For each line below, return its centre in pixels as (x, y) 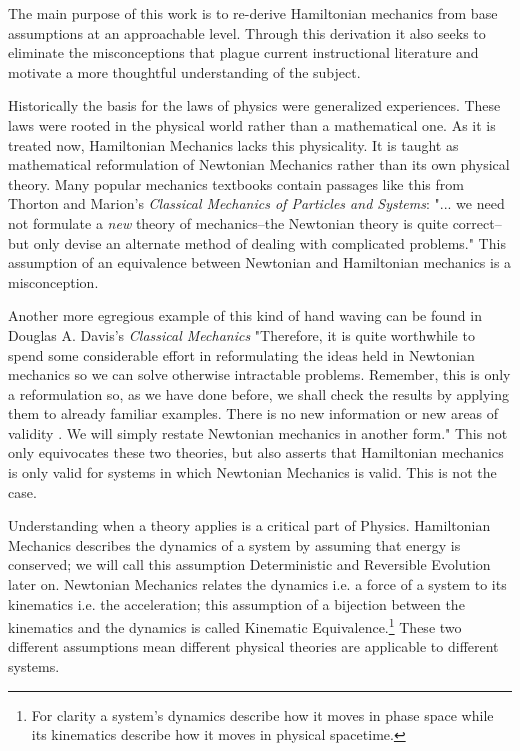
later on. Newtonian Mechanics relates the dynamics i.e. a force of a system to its (257, 584)
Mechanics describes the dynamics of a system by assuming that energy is (234, 544)
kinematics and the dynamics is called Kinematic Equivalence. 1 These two (235, 625)
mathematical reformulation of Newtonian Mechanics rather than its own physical (259, 164)
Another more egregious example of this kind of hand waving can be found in (245, 315)
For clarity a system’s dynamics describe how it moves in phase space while (262, 714)
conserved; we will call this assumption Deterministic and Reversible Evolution (249, 564)
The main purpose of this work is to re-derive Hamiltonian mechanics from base (253, 13)
